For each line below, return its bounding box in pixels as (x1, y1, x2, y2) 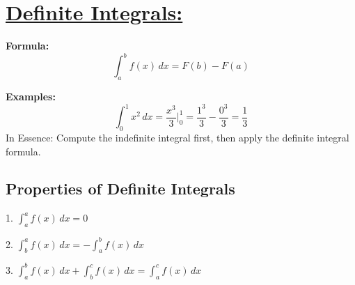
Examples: (6, 89, 56, 104)
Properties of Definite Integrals (6, 178, 235, 199)
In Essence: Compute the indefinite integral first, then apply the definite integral (6, 130, 349, 144)
